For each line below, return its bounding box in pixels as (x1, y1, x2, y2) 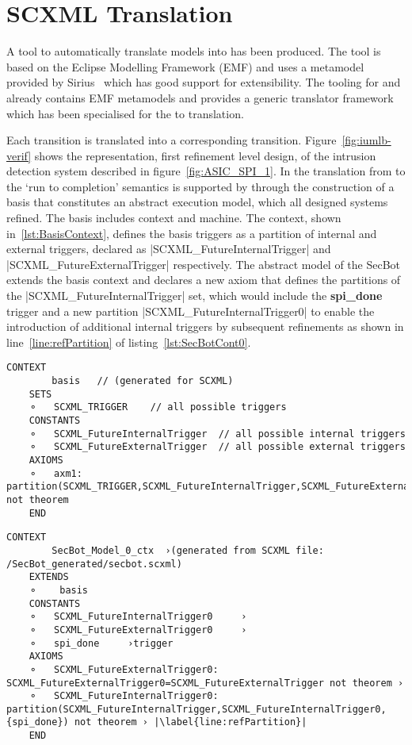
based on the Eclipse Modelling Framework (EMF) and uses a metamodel (6, 58, 364, 75)
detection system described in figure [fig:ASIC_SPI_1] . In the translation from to (6, 163, 406, 179)
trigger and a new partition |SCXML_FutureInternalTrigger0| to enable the (6, 302, 375, 319)
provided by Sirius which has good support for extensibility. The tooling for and (6, 74, 401, 90)
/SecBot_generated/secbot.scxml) (6, 558, 182, 570)
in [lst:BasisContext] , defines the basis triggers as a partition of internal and (6, 225, 377, 241)
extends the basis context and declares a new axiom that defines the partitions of (6, 271, 401, 288)
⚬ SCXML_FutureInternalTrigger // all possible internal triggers (29, 428, 406, 440)
